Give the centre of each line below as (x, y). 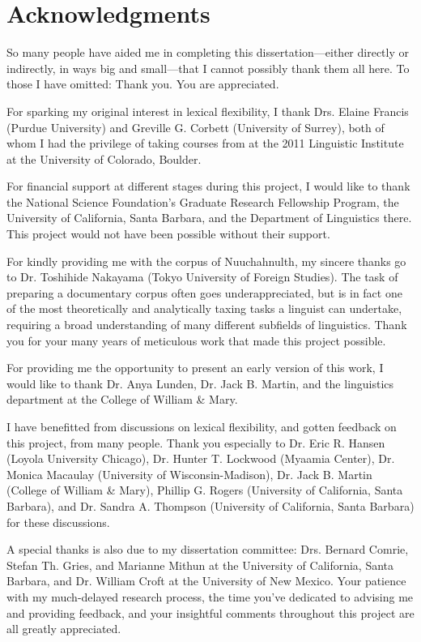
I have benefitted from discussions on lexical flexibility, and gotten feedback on (202, 426)
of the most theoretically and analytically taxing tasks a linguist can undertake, (204, 308)
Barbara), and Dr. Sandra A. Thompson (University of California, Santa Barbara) (210, 505)
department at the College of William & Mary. (122, 399)
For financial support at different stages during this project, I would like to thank (208, 186)
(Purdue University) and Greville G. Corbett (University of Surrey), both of (196, 127)
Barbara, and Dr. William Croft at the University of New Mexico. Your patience (206, 581)
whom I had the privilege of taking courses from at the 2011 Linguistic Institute (205, 143)
